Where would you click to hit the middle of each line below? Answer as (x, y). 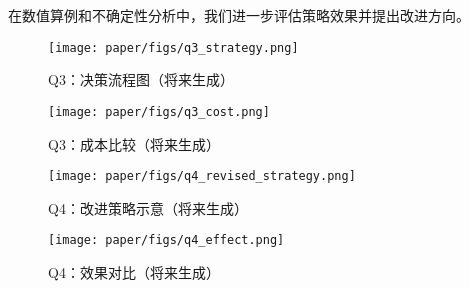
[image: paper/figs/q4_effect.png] (166, 240)
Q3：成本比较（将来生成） (134, 143)
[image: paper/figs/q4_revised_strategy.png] (202, 176)
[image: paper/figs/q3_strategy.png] (173, 47)
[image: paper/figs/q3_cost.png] (159, 111)
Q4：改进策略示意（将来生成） (148, 207)
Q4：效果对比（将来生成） (134, 272)
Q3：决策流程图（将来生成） (141, 79)
